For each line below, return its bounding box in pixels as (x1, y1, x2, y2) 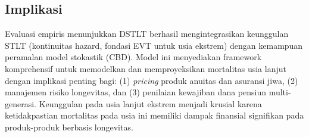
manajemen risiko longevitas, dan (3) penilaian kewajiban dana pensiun (5, 86, 266, 98)
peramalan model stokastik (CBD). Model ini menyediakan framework (5, 51, 262, 63)
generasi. (5, 97, 37, 110)
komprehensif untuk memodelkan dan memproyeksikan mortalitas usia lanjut (5, 62, 286, 74)
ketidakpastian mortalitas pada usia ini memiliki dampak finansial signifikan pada (5, 109, 304, 122)
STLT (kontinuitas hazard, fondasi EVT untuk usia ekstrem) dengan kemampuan (5, 39, 303, 51)
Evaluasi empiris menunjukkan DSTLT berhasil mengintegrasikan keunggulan (5, 27, 289, 40)
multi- (269, 86, 291, 98)
